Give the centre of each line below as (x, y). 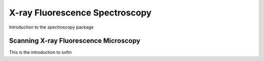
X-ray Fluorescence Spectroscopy (80, 13)
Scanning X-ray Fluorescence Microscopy (75, 41)
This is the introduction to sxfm (40, 52)
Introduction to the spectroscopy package (51, 27)
